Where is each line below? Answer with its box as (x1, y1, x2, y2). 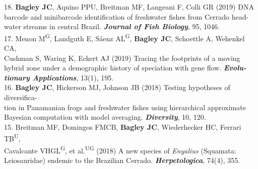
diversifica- (4, 92, 37, 102)
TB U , (4, 132, 21, 144)
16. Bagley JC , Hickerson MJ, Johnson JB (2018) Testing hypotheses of (4, 82, 230, 93)
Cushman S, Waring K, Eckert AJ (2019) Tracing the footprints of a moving (4, 52, 240, 63)
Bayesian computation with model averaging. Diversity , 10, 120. (4, 112, 206, 122)
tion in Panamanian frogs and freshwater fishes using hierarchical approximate (4, 102, 246, 112)
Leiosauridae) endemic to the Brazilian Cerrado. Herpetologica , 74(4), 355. (4, 154, 240, 165)
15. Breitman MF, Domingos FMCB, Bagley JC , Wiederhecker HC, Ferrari (4, 121, 241, 132)
